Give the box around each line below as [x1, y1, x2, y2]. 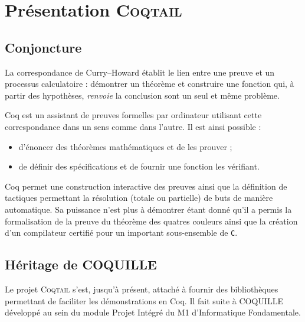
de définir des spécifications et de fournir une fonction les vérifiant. [18, 160, 260, 173]
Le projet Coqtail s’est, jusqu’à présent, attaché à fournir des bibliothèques [5, 282, 278, 295]
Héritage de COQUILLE [5, 255, 157, 274]
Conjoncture [5, 38, 82, 56]
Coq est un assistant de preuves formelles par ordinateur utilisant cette [5, 109, 262, 121]
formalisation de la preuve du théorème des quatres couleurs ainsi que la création [5, 214, 298, 227]
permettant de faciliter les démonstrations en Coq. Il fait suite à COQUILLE [5, 294, 283, 307]
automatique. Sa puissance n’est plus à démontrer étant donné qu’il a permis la [5, 203, 292, 215]
